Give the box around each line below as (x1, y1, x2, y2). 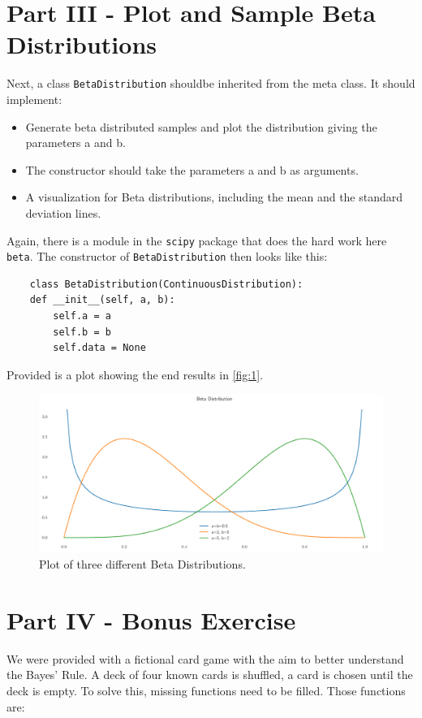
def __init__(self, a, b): (29, 294, 175, 306)
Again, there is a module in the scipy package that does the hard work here (6, 231, 387, 249)
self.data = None (53, 342, 146, 354)
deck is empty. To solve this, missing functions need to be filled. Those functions (6, 681, 406, 699)
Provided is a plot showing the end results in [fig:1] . (6, 365, 264, 383)
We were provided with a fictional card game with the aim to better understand (6, 650, 404, 667)
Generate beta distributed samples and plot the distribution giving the (25, 118, 377, 135)
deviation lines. (25, 204, 101, 221)
